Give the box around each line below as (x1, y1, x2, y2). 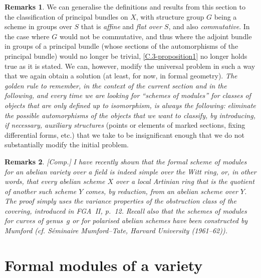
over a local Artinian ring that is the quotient (116, 176, 254, 187)
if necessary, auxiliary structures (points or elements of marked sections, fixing (5, 120, 245, 130)
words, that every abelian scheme (5, 176, 105, 187)
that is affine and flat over (81, 21, 162, 32)
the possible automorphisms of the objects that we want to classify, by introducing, (5, 110, 255, 120)
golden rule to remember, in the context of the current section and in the (5, 80, 227, 90)
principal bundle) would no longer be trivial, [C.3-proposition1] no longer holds (5, 50, 247, 61)
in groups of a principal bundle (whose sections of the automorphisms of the (5, 41, 238, 51)
